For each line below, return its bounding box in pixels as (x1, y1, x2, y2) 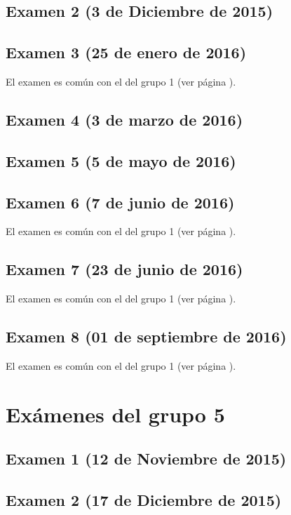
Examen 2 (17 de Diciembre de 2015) (6, 489, 282, 511)
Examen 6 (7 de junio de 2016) (6, 191, 235, 213)
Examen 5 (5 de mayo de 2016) (6, 149, 236, 171)
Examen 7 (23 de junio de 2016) (6, 258, 243, 280)
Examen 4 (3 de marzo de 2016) (6, 108, 243, 130)
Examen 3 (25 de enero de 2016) (6, 41, 247, 63)
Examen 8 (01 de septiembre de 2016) (6, 326, 287, 347)
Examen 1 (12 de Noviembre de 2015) (6, 448, 287, 469)
